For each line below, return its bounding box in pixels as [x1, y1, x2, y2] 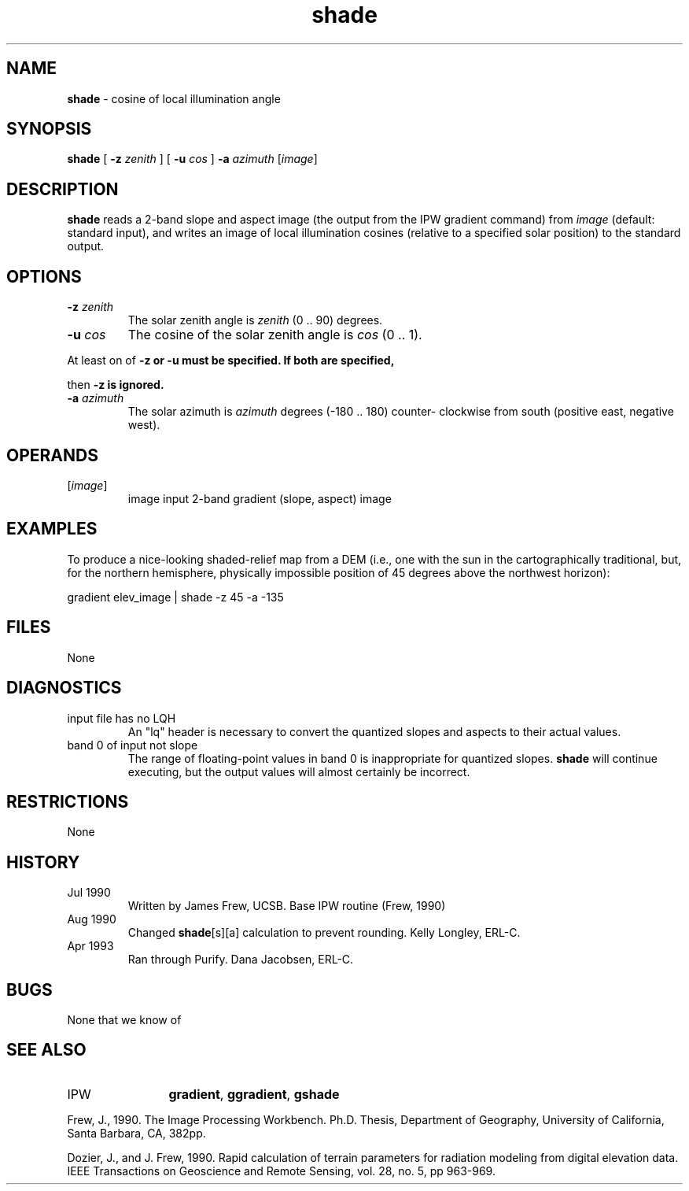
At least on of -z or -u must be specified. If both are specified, [67, 353, 395, 368]
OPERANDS [6, 445, 98, 465]
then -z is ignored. [67, 378, 164, 392]
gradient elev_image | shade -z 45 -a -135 [67, 590, 284, 604]
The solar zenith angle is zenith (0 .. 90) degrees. [127, 313, 383, 327]
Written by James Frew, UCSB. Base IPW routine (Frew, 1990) [127, 899, 446, 913]
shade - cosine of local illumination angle [67, 91, 281, 105]
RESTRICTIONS [6, 791, 129, 812]
